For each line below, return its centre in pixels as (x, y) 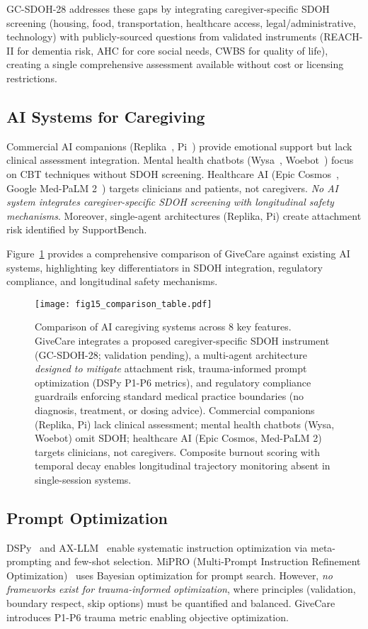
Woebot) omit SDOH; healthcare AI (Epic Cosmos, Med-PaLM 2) (178, 438)
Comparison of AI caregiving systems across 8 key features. (163, 327)
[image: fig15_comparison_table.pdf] (123, 304)
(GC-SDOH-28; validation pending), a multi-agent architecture (171, 354)
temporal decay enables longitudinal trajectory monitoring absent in (183, 466)
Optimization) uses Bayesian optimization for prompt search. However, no (169, 575)
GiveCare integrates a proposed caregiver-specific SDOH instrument (182, 340)
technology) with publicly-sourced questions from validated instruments (162, 37)
